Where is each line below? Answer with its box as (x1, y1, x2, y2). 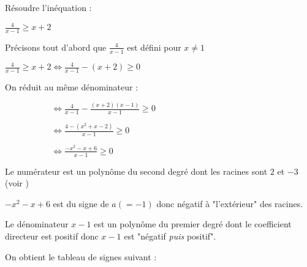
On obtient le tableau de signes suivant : (5, 250, 157, 263)
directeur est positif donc (5, 230, 99, 243)
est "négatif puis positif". (124, 230, 216, 243)
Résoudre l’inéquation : (5, 1, 92, 13)
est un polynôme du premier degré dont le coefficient (94, 218, 292, 230)
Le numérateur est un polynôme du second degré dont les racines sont (5, 164, 268, 177)
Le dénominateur (5, 218, 69, 230)
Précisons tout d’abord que (5, 40, 107, 53)
